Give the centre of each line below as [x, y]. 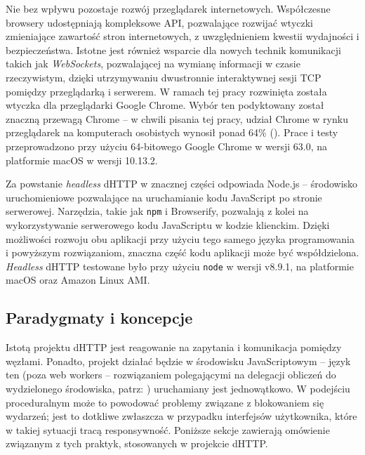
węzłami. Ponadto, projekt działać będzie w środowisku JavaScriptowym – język [178, 361]
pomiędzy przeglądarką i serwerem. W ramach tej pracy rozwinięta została [166, 91]
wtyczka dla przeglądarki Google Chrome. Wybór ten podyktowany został [165, 105]
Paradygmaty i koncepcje [99, 318]
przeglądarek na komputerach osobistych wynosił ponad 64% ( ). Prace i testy [172, 132]
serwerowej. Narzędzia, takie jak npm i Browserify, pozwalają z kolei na [157, 211]
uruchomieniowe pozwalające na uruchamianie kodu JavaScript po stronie [164, 197]
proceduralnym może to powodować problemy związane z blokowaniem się [165, 402]
